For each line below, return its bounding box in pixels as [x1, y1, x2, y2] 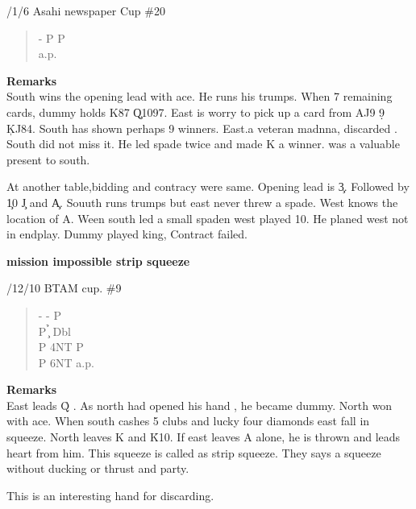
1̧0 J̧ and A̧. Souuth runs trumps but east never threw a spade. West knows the [6, 193, 398, 210]
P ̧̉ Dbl [38, 322, 71, 339]
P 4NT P [38, 338, 84, 355]
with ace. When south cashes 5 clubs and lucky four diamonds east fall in [6, 412, 370, 429]
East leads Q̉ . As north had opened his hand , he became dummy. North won [6, 396, 393, 413]
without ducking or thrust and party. [6, 460, 189, 477]
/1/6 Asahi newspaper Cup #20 [6, 2, 165, 19]
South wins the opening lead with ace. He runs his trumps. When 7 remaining [6, 88, 393, 105]
